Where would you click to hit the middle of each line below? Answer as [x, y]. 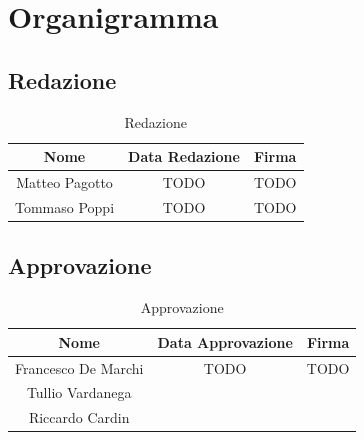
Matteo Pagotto [64, 182]
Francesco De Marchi [79, 367]
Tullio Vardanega [79, 392]
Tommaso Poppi [65, 206]
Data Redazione [184, 156]
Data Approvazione [225, 341]
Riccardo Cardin [79, 417]
